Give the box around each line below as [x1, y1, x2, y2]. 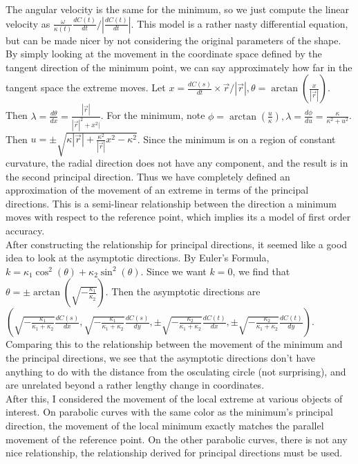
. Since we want [140, 263, 207, 278]
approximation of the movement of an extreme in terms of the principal [6, 183, 309, 197]
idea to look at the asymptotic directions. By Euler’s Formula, [6, 250, 270, 265]
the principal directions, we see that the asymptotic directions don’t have [6, 351, 316, 365]
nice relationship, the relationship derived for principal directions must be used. [6, 445, 343, 460]
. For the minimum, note [100, 108, 205, 122]
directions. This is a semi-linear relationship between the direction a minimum [6, 196, 337, 210]
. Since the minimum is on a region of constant [137, 131, 336, 146]
